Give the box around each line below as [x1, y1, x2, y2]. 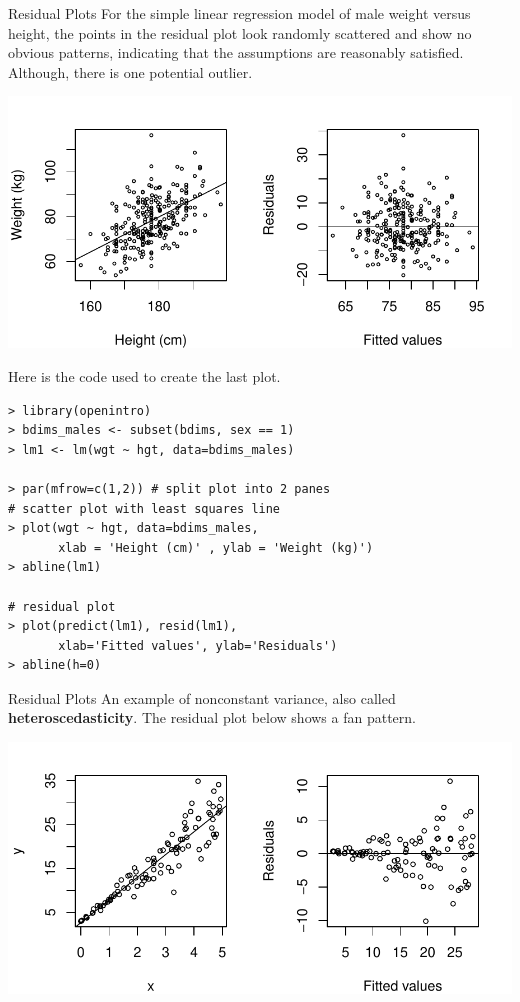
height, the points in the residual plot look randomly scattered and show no [8, 22, 472, 43]
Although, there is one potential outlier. [8, 61, 253, 82]
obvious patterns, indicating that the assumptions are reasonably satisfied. [8, 42, 464, 63]
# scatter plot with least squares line [8, 501, 281, 516]
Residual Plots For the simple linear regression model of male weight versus [8, 3, 471, 23]
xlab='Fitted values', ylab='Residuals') [58, 638, 338, 653]
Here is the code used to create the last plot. [8, 365, 281, 386]
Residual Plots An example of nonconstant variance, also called [8, 687, 396, 708]
